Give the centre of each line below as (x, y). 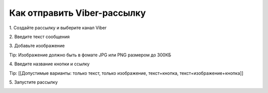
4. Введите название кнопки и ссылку (49, 64)
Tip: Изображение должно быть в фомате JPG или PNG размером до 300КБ (90, 55)
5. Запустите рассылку (33, 82)
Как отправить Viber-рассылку (77, 13)
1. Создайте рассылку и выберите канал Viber (58, 28)
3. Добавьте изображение (37, 46)
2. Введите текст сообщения (39, 37)
